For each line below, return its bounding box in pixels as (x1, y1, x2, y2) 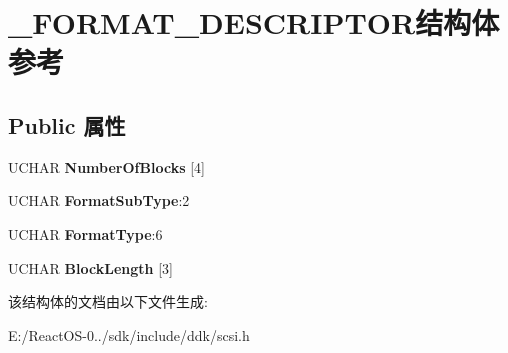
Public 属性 (8, 109, 126, 140)
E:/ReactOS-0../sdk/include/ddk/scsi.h (8, 324, 250, 345)
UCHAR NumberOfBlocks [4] (8, 156, 205, 177)
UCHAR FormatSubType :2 (8, 190, 190, 211)
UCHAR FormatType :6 (8, 223, 163, 244)
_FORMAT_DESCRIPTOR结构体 (8, 2, 500, 43)
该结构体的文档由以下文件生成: (8, 291, 208, 312)
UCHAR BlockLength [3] (8, 257, 173, 278)
